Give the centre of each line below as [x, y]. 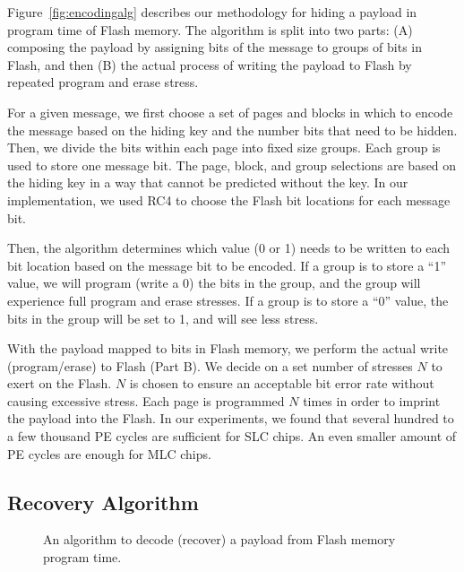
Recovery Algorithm [103, 502]
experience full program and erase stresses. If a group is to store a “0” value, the [228, 300]
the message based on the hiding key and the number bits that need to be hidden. [232, 130]
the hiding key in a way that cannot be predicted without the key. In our [208, 182]
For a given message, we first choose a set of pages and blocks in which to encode [230, 112]
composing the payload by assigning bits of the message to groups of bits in [215, 47]
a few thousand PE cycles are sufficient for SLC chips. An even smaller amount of [232, 436]
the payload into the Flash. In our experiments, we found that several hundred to [231, 418]
